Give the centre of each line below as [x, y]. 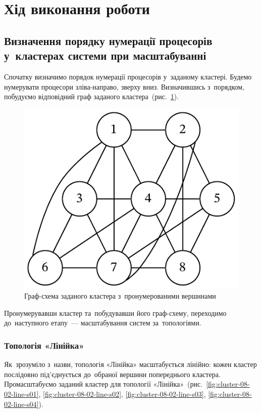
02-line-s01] [21, 394]
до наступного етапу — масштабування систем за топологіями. [103, 323]
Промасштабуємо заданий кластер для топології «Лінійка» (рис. [103, 384]
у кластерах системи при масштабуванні [105, 55]
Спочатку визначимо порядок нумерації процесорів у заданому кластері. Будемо [128, 76]
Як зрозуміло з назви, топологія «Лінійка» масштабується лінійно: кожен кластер [130, 364]
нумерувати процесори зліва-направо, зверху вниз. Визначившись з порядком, [124, 86]
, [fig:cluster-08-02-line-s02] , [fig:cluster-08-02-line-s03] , [122, 394]
